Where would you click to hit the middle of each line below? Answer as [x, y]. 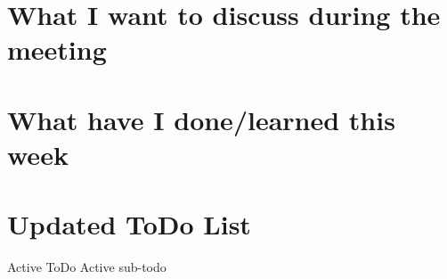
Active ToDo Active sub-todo [87, 267]
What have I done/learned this [201, 119]
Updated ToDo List [129, 224]
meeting [57, 49]
